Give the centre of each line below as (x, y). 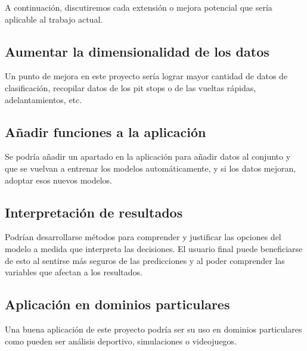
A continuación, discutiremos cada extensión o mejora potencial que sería (139, 7)
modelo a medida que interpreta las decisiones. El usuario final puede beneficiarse (154, 248)
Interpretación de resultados (94, 212)
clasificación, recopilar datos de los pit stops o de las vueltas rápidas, (131, 87)
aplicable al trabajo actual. (54, 19)
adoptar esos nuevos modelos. (58, 180)
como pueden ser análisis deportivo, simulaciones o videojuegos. (121, 341)
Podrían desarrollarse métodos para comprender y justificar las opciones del (143, 237)
